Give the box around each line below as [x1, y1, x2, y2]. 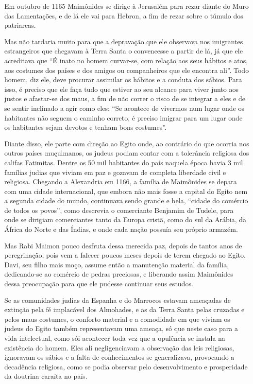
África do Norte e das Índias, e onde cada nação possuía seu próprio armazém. [4, 224, 238, 234]
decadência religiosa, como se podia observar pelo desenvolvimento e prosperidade [4, 361, 248, 371]
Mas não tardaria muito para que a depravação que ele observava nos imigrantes [4, 36, 243, 46]
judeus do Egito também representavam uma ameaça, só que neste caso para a [4, 323, 238, 333]
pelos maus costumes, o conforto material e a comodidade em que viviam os [4, 314, 230, 324]
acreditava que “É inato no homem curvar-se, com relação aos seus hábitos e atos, [4, 55, 248, 65]
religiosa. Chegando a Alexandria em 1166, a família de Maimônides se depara [4, 176, 237, 187]
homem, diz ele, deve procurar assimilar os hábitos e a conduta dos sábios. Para [4, 74, 242, 85]
